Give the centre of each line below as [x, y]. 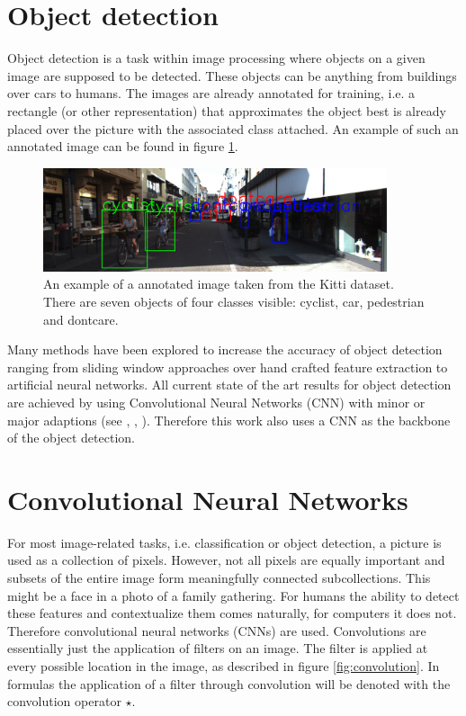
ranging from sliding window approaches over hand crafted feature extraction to [228, 367]
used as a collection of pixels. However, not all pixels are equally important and [226, 560]
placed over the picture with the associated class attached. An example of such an [233, 128]
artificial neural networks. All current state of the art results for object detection [229, 385]
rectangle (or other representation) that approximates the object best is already [227, 110]
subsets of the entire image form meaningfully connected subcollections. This [219, 578]
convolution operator [64, 701]
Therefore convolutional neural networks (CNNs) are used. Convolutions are [217, 630]
